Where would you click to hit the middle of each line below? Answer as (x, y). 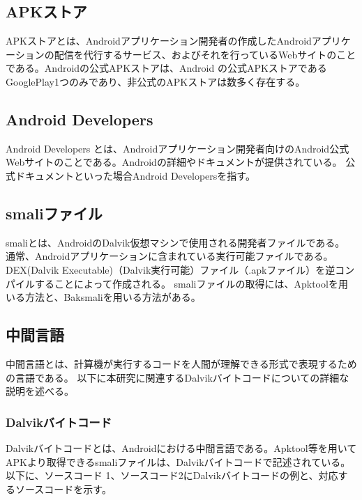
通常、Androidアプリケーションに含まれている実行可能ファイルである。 (169, 256)
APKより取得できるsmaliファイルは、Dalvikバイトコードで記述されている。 (178, 461)
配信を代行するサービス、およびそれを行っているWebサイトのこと (205, 54)
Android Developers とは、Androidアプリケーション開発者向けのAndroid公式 (178, 148)
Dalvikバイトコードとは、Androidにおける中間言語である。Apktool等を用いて (181, 447)
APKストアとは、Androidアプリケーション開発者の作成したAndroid (159, 41)
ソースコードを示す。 (63, 489)
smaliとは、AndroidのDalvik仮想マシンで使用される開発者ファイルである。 (175, 242)
